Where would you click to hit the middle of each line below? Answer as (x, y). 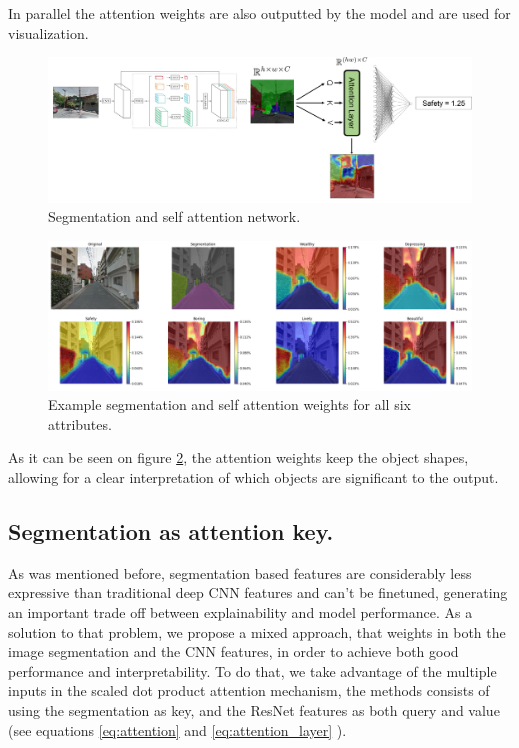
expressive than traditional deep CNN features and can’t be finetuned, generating (258, 592)
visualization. (48, 32)
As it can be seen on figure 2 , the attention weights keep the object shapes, (238, 457)
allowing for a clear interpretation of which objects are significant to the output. (253, 476)
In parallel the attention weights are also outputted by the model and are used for (259, 13)
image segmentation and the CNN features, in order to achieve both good (233, 651)
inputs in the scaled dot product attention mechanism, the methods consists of (249, 690)
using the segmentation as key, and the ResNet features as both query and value (254, 709)
